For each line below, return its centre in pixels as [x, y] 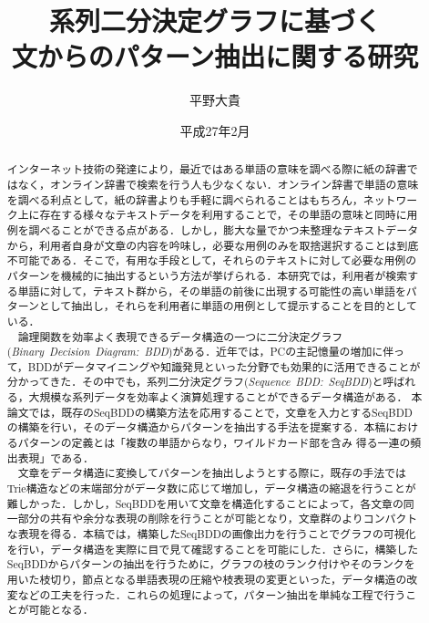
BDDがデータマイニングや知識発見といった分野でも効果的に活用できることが [224, 366]
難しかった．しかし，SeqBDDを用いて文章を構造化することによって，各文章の [205, 503]
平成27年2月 [215, 130]
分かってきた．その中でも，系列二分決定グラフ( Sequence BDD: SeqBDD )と [195, 382]
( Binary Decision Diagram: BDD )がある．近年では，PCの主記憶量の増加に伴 [200, 352]
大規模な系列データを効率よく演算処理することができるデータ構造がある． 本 [225, 397]
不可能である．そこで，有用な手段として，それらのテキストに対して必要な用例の [212, 260]
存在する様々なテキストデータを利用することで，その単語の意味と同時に [223, 215]
